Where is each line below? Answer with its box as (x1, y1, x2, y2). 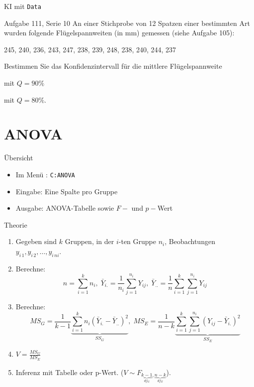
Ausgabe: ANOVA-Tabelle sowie (15, 203, 114, 213)
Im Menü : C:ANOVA (15, 169, 75, 179)
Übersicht (4, 152, 33, 163)
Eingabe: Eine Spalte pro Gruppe (15, 186, 118, 196)
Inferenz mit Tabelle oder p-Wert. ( (15, 367, 124, 377)
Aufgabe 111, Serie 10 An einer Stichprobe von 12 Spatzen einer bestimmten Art (4, 17, 250, 28)
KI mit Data (4, 1, 41, 11)
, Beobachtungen (165, 236, 215, 247)
